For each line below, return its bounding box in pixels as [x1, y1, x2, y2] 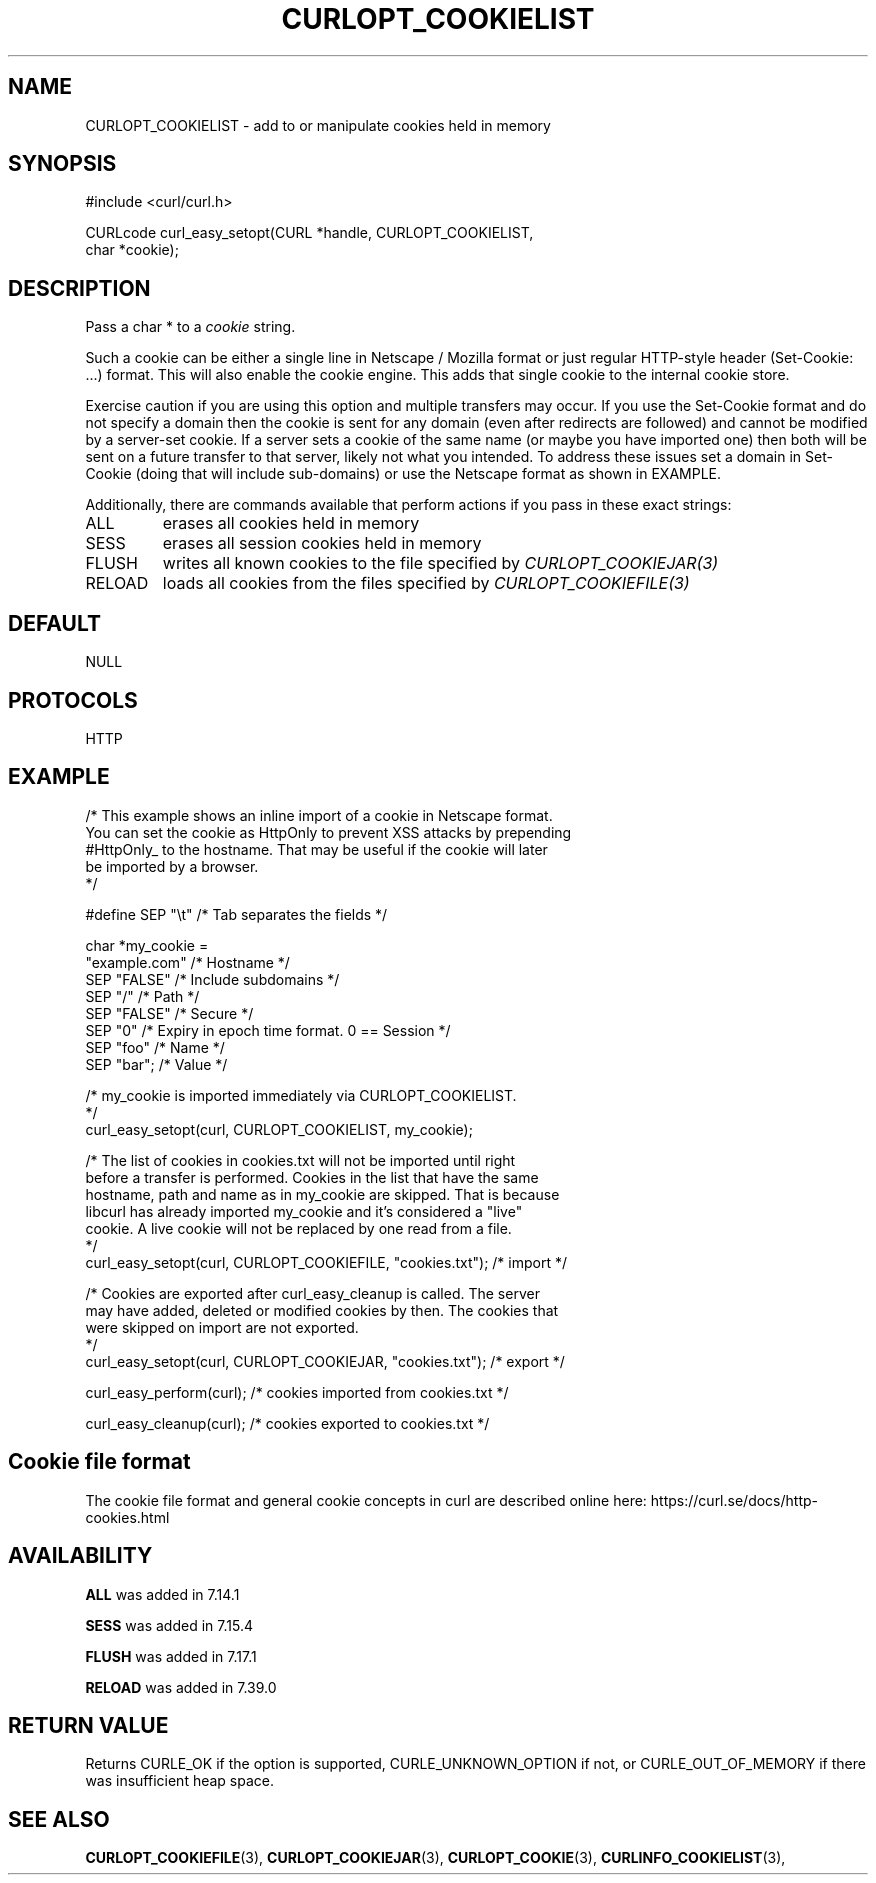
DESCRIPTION [8, 275, 151, 301]
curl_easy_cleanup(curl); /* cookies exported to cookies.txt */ [85, 1414, 490, 1432]
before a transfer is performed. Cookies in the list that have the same [85, 1168, 539, 1186]
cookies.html [85, 1508, 170, 1526]
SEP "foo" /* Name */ [85, 1038, 225, 1056]
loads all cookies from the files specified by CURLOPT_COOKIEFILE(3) [162, 573, 690, 594]
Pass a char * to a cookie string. [85, 318, 296, 336]
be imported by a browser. [85, 857, 259, 875]
